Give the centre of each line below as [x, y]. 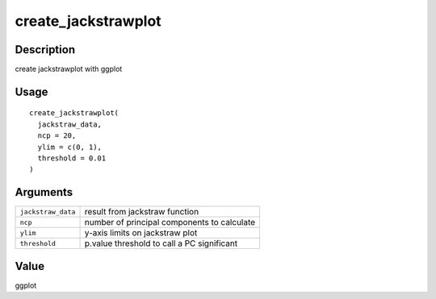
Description [45, 50]
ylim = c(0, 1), [70, 147]
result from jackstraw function [142, 212]
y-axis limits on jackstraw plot [141, 233]
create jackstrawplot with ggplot [69, 69]
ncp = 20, [57, 136]
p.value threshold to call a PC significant [161, 243]
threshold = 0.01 [72, 158]
